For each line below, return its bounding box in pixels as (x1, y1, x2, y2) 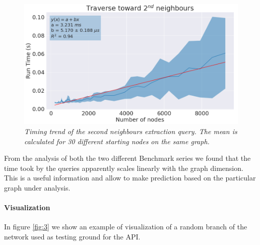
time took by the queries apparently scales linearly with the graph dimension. (4, 162, 243, 173)
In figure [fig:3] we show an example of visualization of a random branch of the (4, 221, 247, 232)
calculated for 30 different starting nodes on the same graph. (24, 136, 210, 146)
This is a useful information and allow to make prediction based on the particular (4, 172, 256, 183)
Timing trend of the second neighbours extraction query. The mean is (24, 126, 237, 137)
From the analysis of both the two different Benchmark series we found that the (4, 153, 251, 163)
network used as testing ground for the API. (4, 231, 141, 242)
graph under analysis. (4, 182, 71, 193)
